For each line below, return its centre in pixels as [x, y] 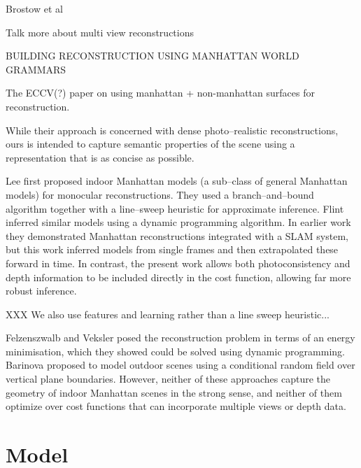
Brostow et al [34, 8]
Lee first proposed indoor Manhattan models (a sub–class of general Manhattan [177, 181]
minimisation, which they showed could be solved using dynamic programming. [175, 351]
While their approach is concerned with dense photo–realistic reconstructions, [172, 130]
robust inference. [41, 291]
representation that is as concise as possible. [100, 157]
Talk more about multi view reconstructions [100, 32]
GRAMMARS [36, 69]
